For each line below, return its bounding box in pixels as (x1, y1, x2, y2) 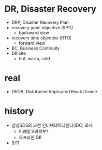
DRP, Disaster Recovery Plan (11, 19, 69, 25)
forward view (18, 40, 45, 46)
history (4, 106, 34, 117)
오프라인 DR (18, 134, 42, 140)
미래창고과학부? (18, 128, 49, 134)
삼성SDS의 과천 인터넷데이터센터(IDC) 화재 (11, 122, 93, 128)
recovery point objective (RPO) (11, 24, 73, 30)
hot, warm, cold (18, 55, 50, 61)
